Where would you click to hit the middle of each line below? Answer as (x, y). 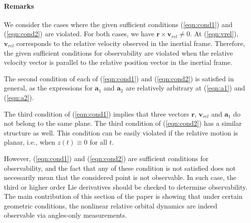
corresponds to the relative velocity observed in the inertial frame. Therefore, (131, 43)
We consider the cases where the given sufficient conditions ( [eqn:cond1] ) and (118, 24)
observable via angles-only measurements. (65, 215)
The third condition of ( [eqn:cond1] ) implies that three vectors (97, 113)
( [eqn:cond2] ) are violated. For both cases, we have (79, 34)
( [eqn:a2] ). (19, 97)
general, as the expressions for (48, 88)
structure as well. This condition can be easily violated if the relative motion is (121, 132)
